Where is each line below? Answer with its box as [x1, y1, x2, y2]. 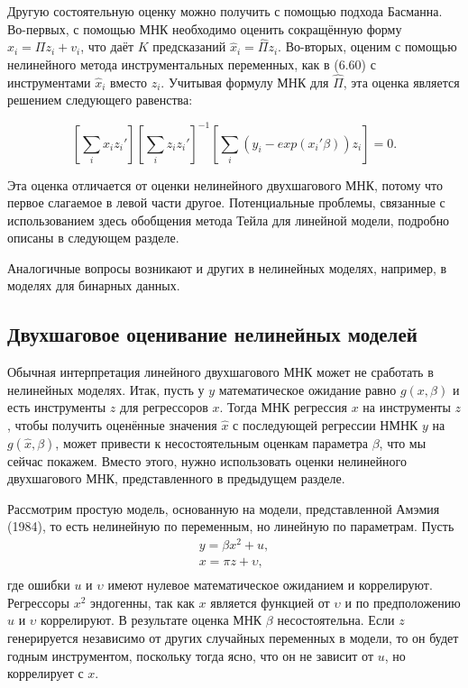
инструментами [7, 72, 91, 91]
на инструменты [362, 398, 451, 417]
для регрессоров [119, 398, 208, 417]
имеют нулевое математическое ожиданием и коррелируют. [107, 575, 433, 594]
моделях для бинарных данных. [7, 276, 180, 295]
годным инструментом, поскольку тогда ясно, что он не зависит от [7, 646, 373, 665]
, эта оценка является [343, 72, 460, 91]
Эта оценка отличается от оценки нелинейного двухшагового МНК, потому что [7, 175, 444, 194]
